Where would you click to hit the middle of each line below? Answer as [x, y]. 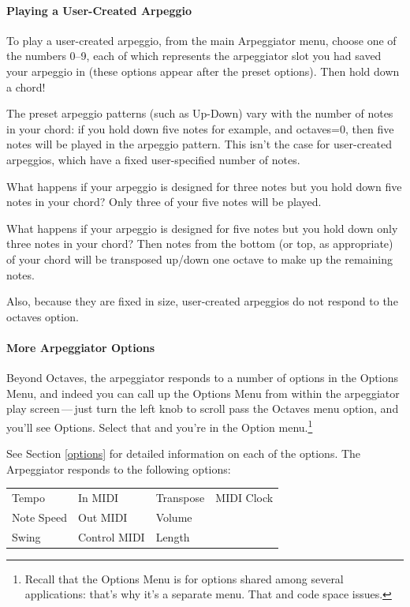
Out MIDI [103, 517]
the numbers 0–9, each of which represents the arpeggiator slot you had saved [194, 56]
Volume [174, 517]
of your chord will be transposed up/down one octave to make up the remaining [199, 259]
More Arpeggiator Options [81, 347]
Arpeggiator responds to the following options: [119, 468]
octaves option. [43, 316]
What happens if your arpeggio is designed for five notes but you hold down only [202, 228]
